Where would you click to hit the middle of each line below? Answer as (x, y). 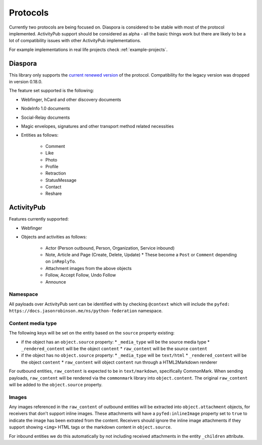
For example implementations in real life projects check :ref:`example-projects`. (88, 49)
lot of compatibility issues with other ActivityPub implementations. (75, 41)
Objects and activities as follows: (54, 237)
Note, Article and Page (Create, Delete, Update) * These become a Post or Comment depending (141, 254)
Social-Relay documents (46, 117)
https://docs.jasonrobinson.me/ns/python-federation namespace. (86, 311)
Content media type (33, 323)
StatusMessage (61, 180)
